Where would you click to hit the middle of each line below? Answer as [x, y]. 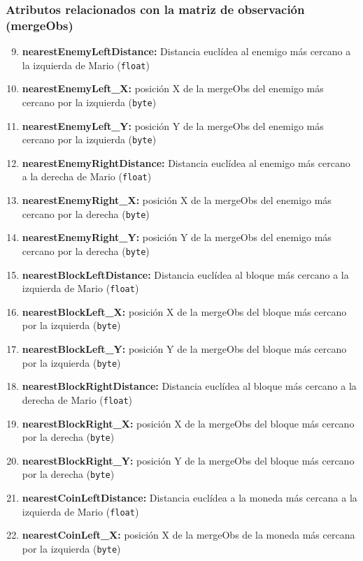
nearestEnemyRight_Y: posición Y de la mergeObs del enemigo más [177, 237]
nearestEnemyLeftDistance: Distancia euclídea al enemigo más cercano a [186, 51]
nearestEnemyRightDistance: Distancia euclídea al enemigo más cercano [186, 162]
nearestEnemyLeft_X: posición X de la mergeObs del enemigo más [173, 88]
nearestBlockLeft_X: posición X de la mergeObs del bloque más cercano [184, 311]
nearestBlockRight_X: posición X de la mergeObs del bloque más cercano [188, 423]
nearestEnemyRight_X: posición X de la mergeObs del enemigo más [177, 200]
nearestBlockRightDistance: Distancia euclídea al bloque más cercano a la [189, 386]
